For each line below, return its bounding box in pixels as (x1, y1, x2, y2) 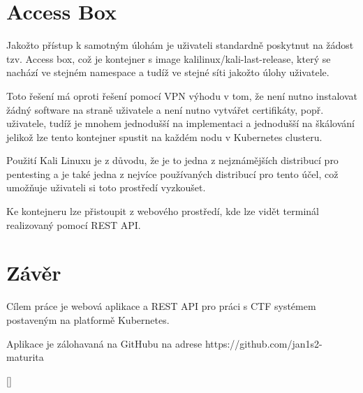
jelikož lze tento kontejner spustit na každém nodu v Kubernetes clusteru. (6, 129, 323, 144)
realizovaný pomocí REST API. (6, 217, 141, 232)
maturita (6, 350, 44, 364)
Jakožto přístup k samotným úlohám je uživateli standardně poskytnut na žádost (6, 38, 354, 52)
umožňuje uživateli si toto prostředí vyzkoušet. (6, 180, 206, 195)
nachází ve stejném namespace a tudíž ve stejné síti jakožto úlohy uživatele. (6, 65, 329, 80)
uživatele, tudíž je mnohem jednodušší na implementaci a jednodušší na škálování (6, 116, 355, 131)
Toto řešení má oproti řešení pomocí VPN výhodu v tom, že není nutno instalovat (6, 88, 357, 103)
